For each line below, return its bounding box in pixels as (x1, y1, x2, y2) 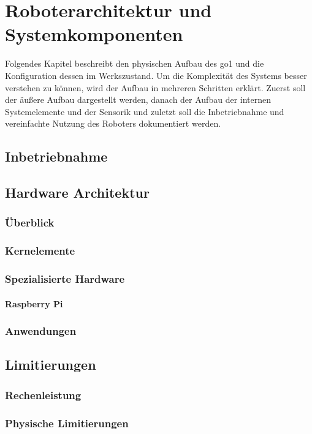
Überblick (5, 215, 55, 230)
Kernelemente (5, 243, 75, 258)
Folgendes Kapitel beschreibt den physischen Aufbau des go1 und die (5, 57, 264, 70)
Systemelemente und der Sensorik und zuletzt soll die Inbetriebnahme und (5, 105, 284, 118)
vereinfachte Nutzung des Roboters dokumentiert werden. (5, 117, 221, 130)
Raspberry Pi (5, 297, 63, 310)
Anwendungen (5, 323, 77, 339)
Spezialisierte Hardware (5, 271, 125, 286)
